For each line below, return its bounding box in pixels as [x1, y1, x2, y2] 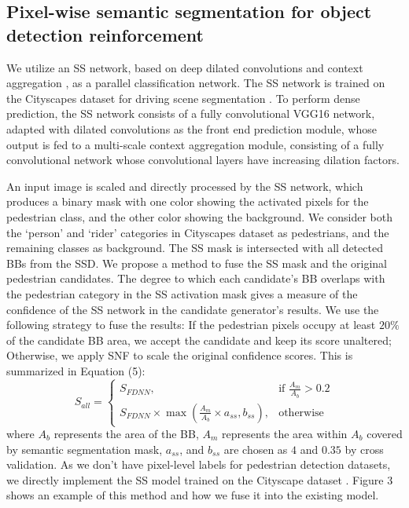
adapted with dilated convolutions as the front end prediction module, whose [6, 120, 377, 137]
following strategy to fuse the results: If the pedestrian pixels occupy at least [6, 316, 376, 333]
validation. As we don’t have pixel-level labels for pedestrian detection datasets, [6, 456, 391, 473]
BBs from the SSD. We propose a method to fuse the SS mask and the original [6, 254, 388, 271]
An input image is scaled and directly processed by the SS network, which [6, 177, 363, 194]
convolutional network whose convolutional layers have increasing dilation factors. [6, 152, 400, 168]
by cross [345, 440, 384, 457]
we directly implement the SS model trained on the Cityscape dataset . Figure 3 [6, 471, 393, 488]
